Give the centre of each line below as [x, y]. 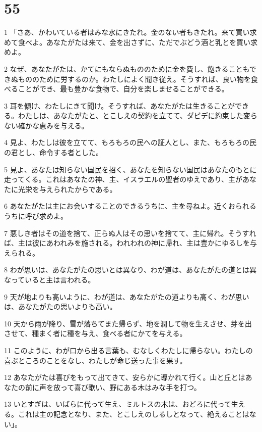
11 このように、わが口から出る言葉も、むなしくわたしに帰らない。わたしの [128, 350]
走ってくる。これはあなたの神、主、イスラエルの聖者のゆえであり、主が [123, 179]
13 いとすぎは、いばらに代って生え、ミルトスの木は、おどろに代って [118, 404]
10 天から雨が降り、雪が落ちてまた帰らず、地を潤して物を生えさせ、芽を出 [128, 323]
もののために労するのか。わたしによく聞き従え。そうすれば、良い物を [134, 79]
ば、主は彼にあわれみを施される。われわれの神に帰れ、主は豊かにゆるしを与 [131, 243]
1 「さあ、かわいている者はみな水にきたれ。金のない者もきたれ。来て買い [127, 32]
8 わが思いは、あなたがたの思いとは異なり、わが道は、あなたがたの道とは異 [130, 270]
